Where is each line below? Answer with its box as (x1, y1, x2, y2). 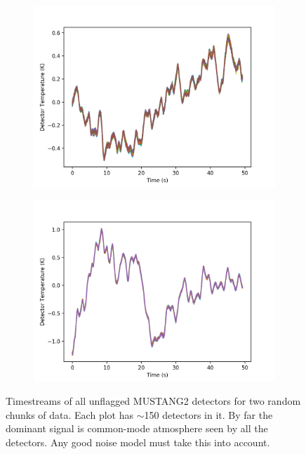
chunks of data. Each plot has (6, 407, 133, 422)
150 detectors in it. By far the (144, 407, 273, 422)
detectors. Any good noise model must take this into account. (6, 434, 270, 449)
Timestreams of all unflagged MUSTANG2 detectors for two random (6, 394, 301, 408)
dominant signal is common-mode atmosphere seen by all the (6, 421, 268, 436)
